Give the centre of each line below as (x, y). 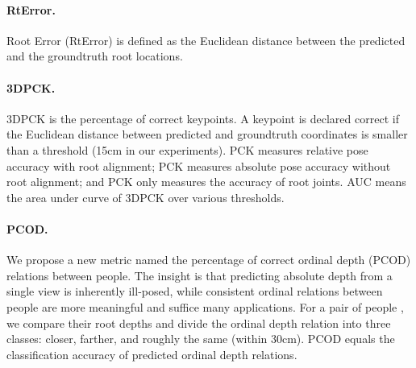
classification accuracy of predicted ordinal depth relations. (152, 354)
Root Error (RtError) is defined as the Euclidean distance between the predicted (206, 40)
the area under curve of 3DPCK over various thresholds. (146, 197)
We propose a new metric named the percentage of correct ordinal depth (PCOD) (209, 260)
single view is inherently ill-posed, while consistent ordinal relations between (195, 291)
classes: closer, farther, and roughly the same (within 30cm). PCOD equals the (201, 339)
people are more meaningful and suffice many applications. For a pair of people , (205, 306)
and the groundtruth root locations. (95, 56)
